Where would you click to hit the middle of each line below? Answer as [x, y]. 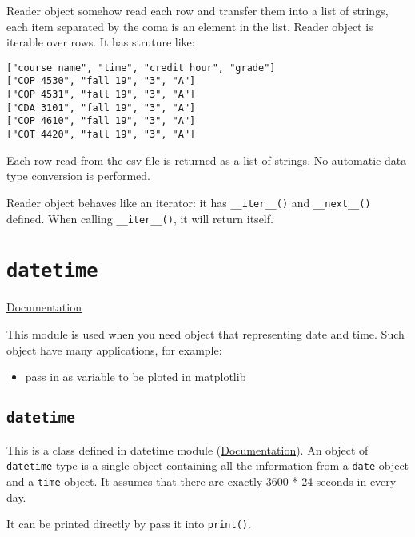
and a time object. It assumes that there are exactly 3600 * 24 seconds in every [202, 481]
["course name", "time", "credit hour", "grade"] [141, 68]
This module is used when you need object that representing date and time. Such [206, 334]
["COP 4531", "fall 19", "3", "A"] [101, 95]
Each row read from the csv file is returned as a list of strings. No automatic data [207, 160]
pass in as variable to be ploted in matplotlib [136, 377]
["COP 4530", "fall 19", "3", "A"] [101, 81]
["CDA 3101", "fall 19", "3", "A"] [101, 108]
